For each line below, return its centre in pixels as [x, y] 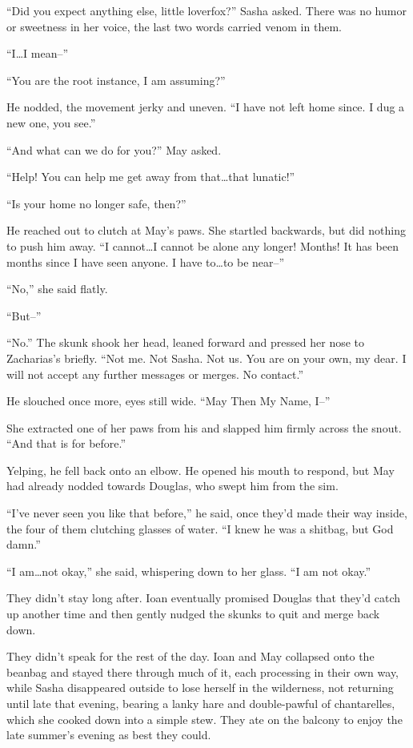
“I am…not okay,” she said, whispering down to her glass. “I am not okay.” [189, 571]
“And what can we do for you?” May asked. [114, 149]
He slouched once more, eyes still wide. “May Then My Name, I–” [168, 401]
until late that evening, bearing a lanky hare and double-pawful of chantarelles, [201, 703]
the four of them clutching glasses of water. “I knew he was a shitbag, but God [200, 528]
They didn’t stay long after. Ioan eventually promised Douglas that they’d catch [204, 598]
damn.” [24, 544]
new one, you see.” [51, 122]
